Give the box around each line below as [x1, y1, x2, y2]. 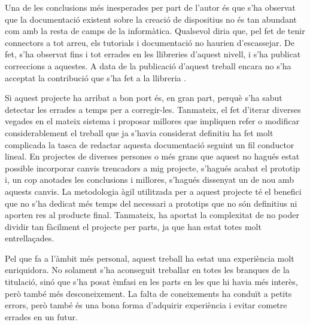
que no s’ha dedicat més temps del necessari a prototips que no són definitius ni [5, 197, 297, 209]
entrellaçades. [5, 232, 54, 244]
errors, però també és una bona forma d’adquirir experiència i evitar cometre [5, 299, 287, 311]
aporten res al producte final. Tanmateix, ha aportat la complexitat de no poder [5, 209, 299, 221]
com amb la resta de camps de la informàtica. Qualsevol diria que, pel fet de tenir [5, 24, 305, 37]
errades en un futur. [5, 310, 78, 323]
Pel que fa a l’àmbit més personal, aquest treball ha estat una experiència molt [5, 252, 294, 264]
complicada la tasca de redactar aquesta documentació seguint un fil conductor [5, 138, 294, 151]
